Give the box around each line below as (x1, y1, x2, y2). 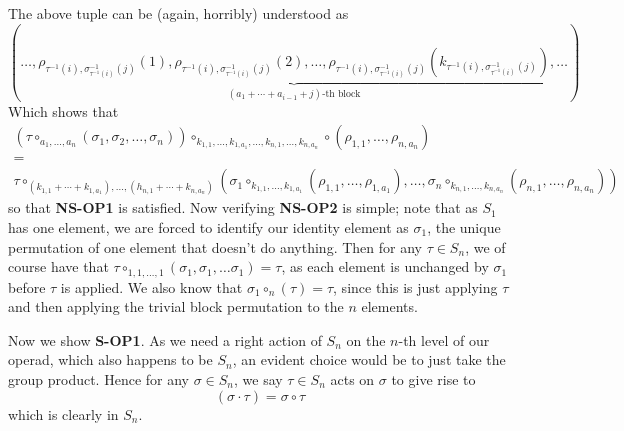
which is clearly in (8, 403, 119, 424)
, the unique (427, 217, 501, 237)
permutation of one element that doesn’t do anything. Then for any (8, 236, 422, 257)
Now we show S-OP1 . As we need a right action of (8, 329, 322, 350)
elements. (361, 296, 418, 317)
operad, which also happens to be (8, 349, 213, 370)
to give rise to (391, 369, 476, 390)
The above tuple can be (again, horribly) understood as (8, 3, 349, 23)
